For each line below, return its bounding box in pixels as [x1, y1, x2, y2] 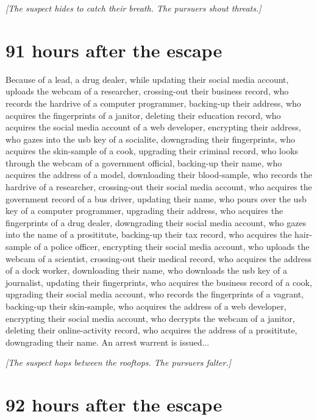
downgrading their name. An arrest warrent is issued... [5, 335, 210, 348]
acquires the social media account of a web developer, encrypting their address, [5, 121, 301, 133]
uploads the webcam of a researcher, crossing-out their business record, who [5, 85, 289, 98]
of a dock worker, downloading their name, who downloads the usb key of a [5, 264, 287, 277]
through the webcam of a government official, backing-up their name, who [5, 156, 282, 169]
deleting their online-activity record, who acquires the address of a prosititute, [5, 324, 297, 336]
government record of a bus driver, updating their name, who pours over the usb [5, 192, 307, 205]
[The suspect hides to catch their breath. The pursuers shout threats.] [5, 2, 262, 14]
